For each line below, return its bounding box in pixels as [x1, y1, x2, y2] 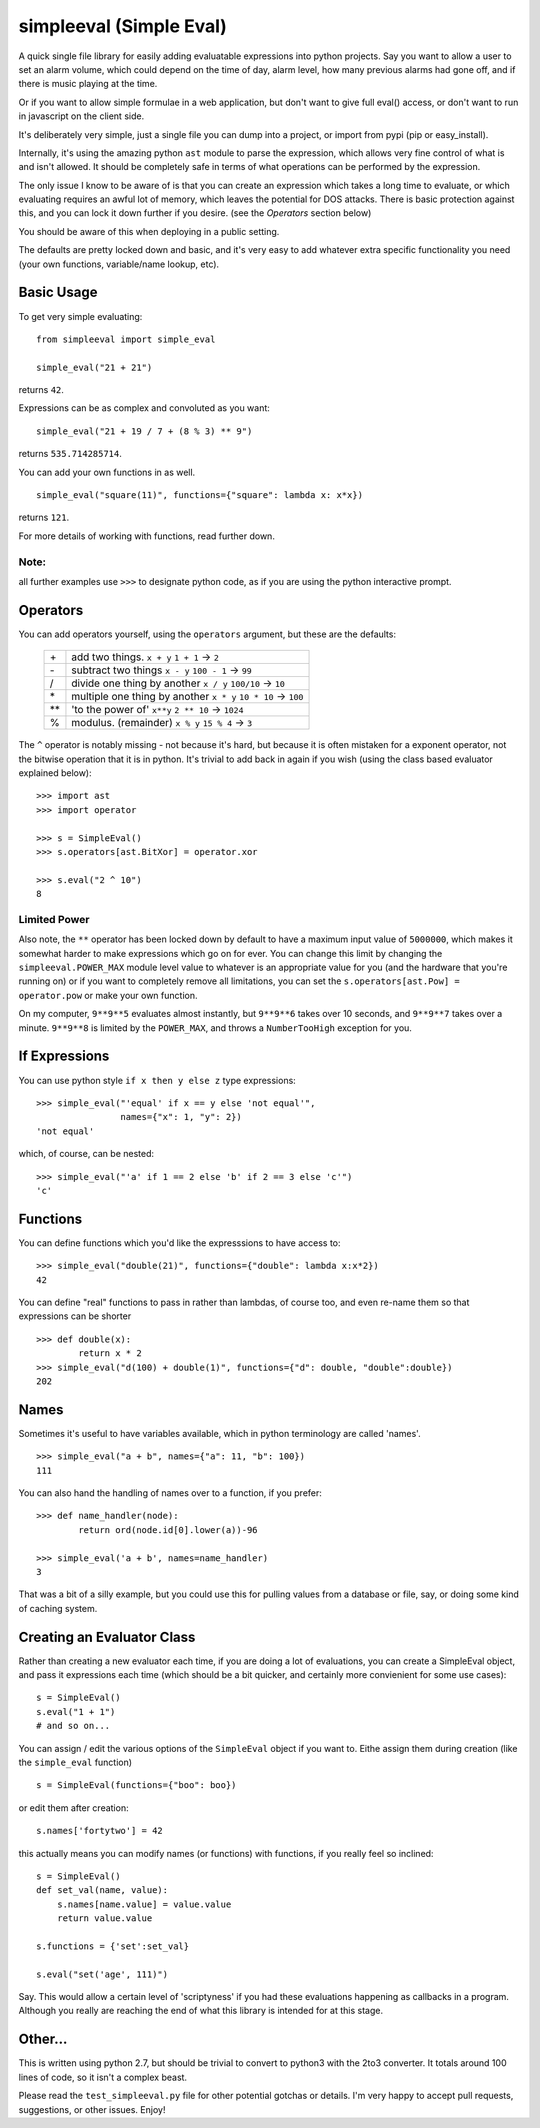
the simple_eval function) [18, 1756, 133, 1768]
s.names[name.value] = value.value [56, 1898, 232, 1910]
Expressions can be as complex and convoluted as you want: [18, 402, 270, 414]
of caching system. [18, 1602, 98, 1614]
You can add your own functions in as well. [18, 466, 196, 478]
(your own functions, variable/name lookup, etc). [18, 258, 220, 270]
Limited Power [18, 912, 90, 926]
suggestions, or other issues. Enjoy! [18, 2103, 166, 2115]
